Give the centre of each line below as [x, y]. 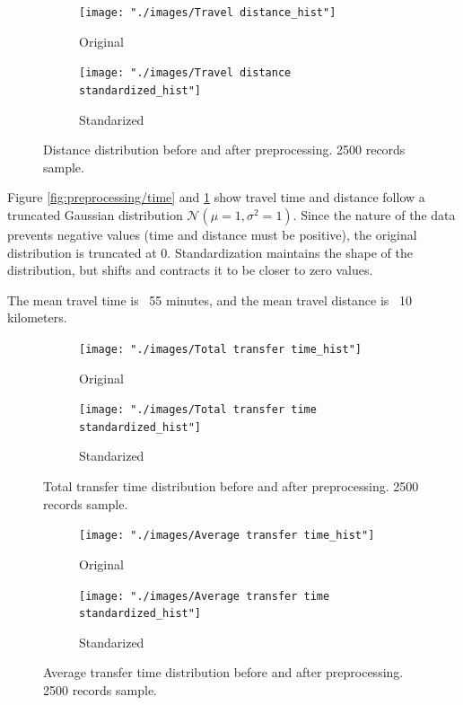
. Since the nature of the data [374, 214]
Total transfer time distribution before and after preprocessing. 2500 [231, 486]
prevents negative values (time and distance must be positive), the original [212, 234]
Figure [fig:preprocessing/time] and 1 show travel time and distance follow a [216, 197]
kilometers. [37, 317]
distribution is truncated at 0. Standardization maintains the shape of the [210, 252]
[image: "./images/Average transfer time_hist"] [227, 536]
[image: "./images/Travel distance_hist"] [208, 13]
